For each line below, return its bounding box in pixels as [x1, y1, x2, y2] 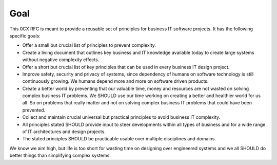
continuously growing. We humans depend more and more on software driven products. [22, 78, 209, 84]
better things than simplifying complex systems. [9, 152, 111, 159]
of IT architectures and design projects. [22, 129, 106, 135]
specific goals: [9, 32, 41, 39]
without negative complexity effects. [22, 57, 100, 63]
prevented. [22, 107, 46, 113]
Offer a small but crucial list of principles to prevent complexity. [22, 42, 156, 48]
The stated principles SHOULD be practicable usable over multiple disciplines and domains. [22, 136, 216, 142]
